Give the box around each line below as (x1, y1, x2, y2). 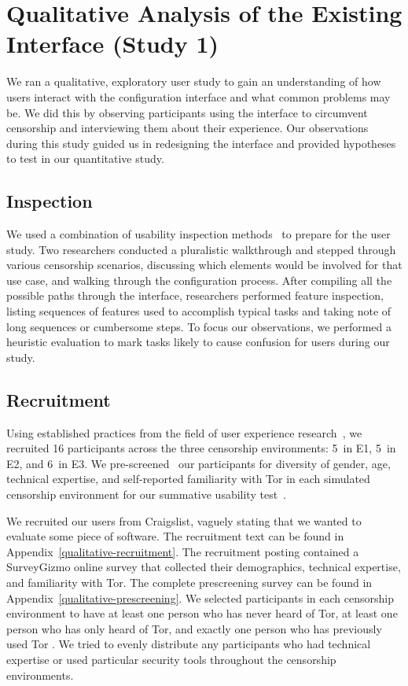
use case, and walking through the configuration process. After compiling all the (6, 271, 392, 288)
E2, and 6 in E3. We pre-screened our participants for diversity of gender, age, (6, 455, 391, 471)
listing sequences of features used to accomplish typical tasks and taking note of (6, 303, 391, 319)
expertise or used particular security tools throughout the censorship (6, 651, 336, 667)
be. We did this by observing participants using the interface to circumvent (6, 104, 368, 120)
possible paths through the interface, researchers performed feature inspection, (6, 287, 384, 304)
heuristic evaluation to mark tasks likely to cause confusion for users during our (6, 334, 390, 350)
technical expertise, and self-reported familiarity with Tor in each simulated (6, 470, 370, 487)
